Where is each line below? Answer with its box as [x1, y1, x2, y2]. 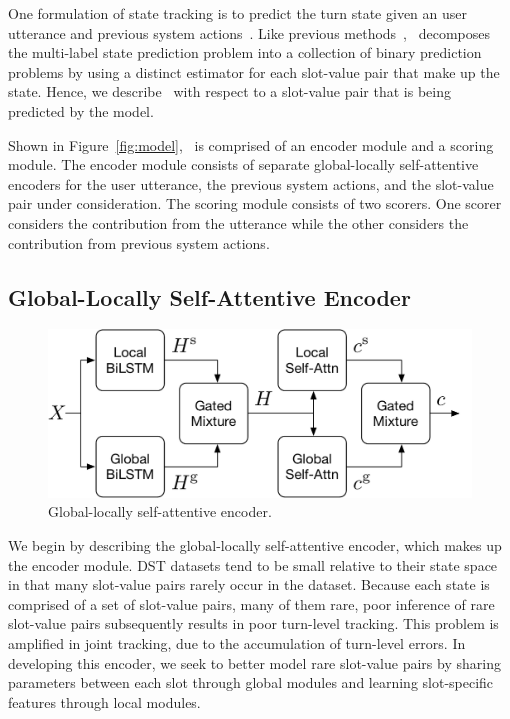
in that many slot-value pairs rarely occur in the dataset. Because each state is [8, 574, 490, 595]
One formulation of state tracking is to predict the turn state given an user [8, 3, 468, 23]
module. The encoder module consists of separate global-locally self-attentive [8, 154, 479, 175]
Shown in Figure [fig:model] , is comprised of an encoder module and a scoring [8, 134, 494, 155]
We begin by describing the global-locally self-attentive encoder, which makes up [8, 535, 502, 556]
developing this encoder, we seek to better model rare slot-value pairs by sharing [8, 652, 501, 673]
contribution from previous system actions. [8, 232, 270, 253]
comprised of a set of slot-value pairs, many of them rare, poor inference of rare [8, 593, 495, 614]
